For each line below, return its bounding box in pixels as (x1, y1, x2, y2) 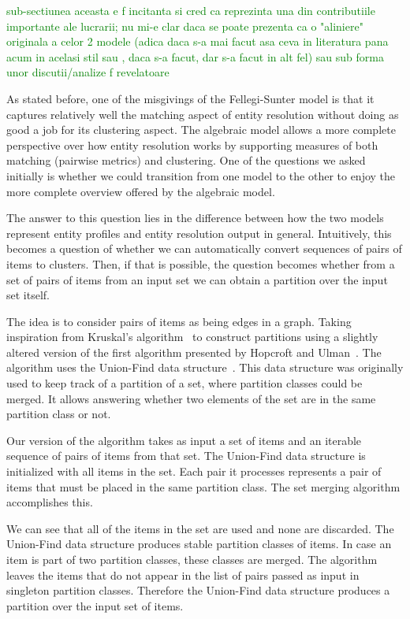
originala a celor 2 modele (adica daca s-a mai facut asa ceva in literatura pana (6, 33, 389, 50)
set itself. (6, 287, 50, 303)
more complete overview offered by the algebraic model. (6, 183, 275, 199)
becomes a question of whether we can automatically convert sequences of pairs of (6, 240, 402, 257)
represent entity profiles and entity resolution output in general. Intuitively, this (6, 224, 392, 241)
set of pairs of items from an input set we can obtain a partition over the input (6, 271, 388, 287)
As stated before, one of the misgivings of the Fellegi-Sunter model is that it (6, 90, 375, 106)
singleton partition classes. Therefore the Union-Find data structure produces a (6, 582, 390, 599)
